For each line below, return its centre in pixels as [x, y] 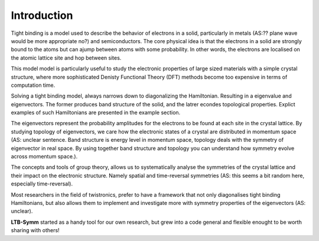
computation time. [33, 85]
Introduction [42, 15]
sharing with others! [35, 230]
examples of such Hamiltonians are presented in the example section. [96, 113]
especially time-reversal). [42, 184]
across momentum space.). [44, 157]
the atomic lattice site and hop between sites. [66, 58]
